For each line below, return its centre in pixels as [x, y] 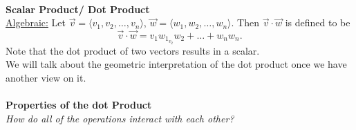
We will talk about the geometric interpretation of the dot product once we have [176, 64]
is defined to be [318, 22]
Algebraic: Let [36, 22]
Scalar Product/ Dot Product [78, 9]
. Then [245, 22]
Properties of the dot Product [79, 104]
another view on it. [46, 77]
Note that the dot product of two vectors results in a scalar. [133, 50]
